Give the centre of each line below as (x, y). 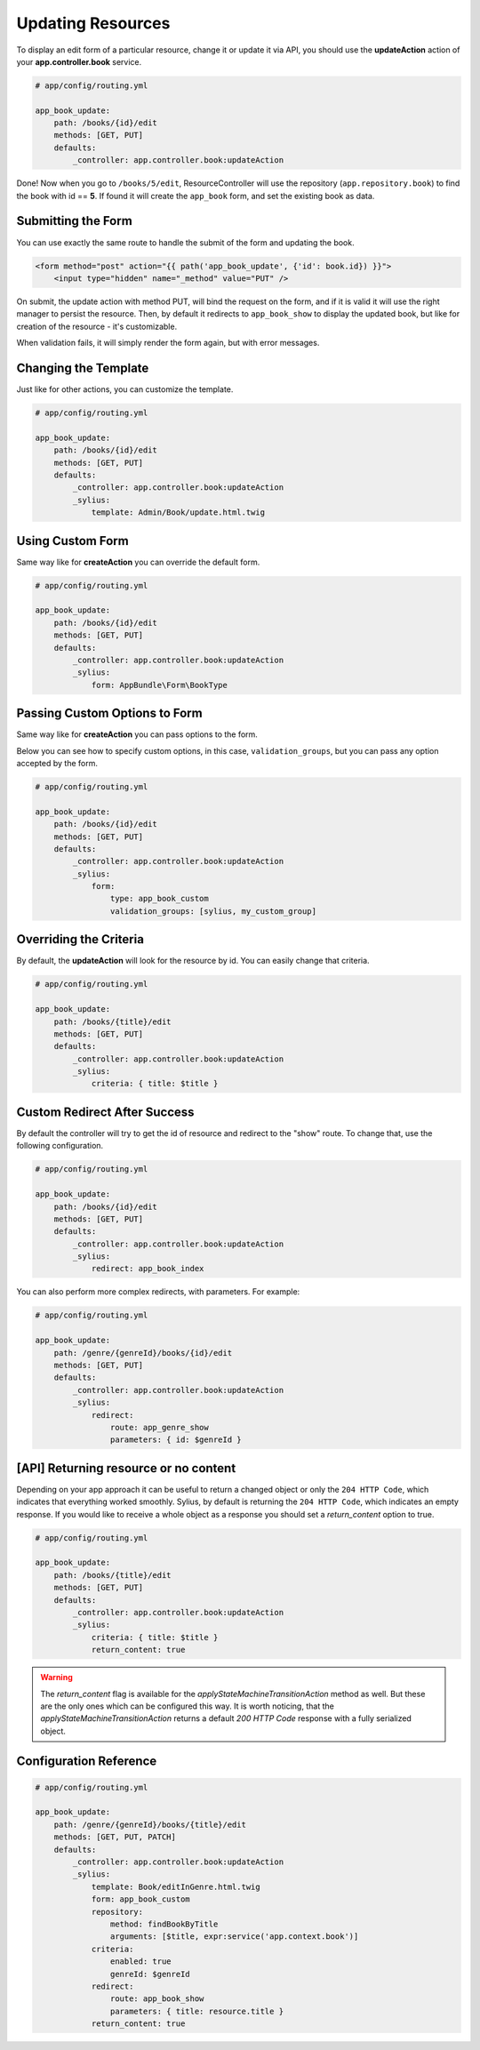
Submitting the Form (74, 221)
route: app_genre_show (159, 1427)
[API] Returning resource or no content (126, 1468)
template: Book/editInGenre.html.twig (176, 1886)
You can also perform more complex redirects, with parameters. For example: (158, 1292)
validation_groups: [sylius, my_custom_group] (213, 911)
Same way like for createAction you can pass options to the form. (137, 734)
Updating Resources (93, 23)
